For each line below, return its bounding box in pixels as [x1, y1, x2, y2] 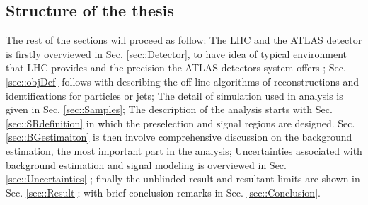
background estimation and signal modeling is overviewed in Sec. [6, 157, 287, 172]
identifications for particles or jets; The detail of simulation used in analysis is [6, 88, 343, 102]
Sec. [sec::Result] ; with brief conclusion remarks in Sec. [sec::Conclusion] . [6, 184, 321, 199]
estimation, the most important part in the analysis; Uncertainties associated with [6, 143, 362, 158]
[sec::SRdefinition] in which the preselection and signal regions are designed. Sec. [6, 115, 355, 130]
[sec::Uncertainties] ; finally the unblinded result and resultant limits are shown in [6, 171, 360, 186]
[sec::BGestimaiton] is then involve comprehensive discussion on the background [6, 129, 352, 144]
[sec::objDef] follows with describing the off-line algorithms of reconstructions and [6, 74, 360, 88]
